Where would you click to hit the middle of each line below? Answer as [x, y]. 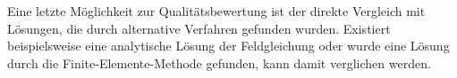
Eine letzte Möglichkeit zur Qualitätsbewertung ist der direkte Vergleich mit [216, 11]
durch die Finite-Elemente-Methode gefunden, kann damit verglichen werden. [219, 62]
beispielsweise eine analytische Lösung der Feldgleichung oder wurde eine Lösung [228, 46]
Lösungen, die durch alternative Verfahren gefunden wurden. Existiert [199, 28]
